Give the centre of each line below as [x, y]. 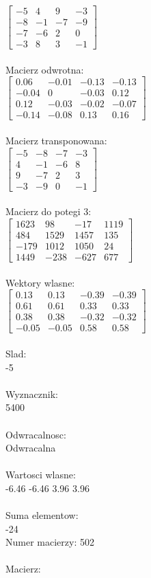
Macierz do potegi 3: [49, 211]
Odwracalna [31, 448]
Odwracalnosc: [36, 434]
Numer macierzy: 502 [50, 542]
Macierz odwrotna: [45, 69]
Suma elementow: [42, 515]
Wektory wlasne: [40, 282]
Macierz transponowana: [56, 141]
